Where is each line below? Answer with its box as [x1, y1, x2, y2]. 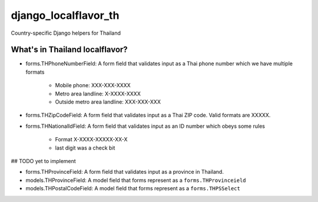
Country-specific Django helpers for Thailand [11, 29, 121, 37]
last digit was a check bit [55, 144, 115, 151]
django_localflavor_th [11, 9, 120, 22]
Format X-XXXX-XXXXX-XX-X [55, 136, 128, 143]
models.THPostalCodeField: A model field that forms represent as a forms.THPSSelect [25, 185, 241, 192]
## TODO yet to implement [11, 157, 76, 164]
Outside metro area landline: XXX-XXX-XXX [55, 98, 161, 105]
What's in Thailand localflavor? [11, 45, 128, 55]
